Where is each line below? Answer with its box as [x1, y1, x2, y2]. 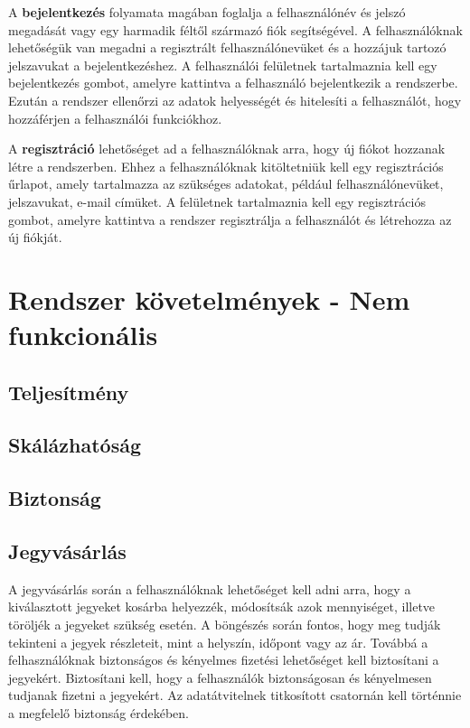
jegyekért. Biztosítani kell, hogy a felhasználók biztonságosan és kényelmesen [8, 667, 432, 686]
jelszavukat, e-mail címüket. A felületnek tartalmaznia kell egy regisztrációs [8, 191, 426, 210]
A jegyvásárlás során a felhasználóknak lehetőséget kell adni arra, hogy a [8, 579, 411, 598]
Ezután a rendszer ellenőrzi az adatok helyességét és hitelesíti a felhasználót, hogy [8, 90, 462, 109]
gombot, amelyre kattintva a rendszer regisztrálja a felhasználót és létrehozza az [8, 210, 452, 229]
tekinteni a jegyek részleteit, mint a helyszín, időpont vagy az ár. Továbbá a [8, 632, 428, 651]
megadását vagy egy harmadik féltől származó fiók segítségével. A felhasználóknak [8, 20, 463, 39]
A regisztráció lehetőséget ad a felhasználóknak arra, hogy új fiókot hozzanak [8, 139, 446, 158]
